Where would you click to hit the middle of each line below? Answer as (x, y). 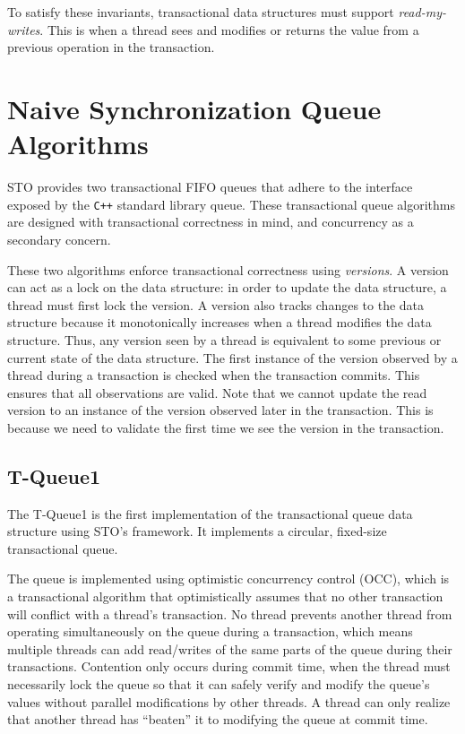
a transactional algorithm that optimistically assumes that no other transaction (225, 596)
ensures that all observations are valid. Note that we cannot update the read (217, 392)
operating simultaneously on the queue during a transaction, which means (210, 631)
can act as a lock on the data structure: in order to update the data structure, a (227, 287)
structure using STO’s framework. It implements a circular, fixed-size (197, 531)
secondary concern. (59, 239)
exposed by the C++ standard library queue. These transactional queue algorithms (232, 204)
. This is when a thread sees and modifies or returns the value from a (229, 29)
